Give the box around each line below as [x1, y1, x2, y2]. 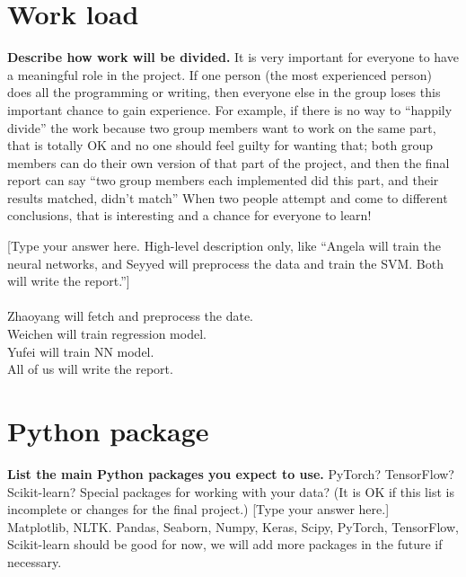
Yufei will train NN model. [7, 342, 154, 360]
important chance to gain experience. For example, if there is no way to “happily [7, 100, 453, 119]
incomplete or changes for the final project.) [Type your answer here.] [7, 500, 390, 519]
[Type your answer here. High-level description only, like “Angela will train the [7, 236, 441, 255]
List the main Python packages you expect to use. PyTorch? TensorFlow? [7, 464, 454, 483]
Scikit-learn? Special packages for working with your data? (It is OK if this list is [7, 482, 454, 501]
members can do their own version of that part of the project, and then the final [7, 153, 450, 172]
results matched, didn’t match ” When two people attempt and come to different [7, 188, 448, 207]
